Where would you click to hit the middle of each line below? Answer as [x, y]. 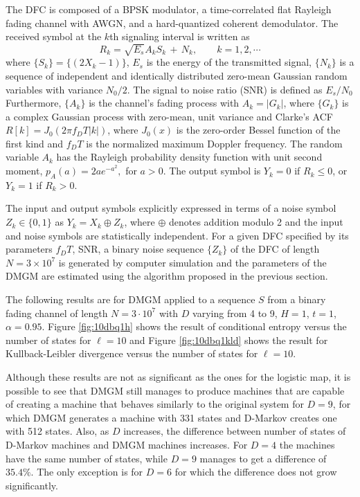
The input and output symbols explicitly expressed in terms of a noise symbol [171, 208]
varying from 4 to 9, [235, 313]
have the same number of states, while [87, 458]
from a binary [297, 299]
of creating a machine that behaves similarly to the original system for [155, 404]
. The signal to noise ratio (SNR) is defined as [225, 89]
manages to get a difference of [263, 458]
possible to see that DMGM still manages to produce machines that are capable [175, 390]
